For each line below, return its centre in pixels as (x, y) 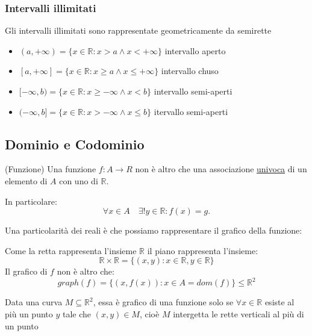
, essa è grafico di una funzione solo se (163, 302)
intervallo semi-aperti (193, 91)
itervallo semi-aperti (191, 111)
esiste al (279, 302)
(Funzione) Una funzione (51, 169)
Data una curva (34, 302)
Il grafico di (26, 271)
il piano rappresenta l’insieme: (203, 250)
